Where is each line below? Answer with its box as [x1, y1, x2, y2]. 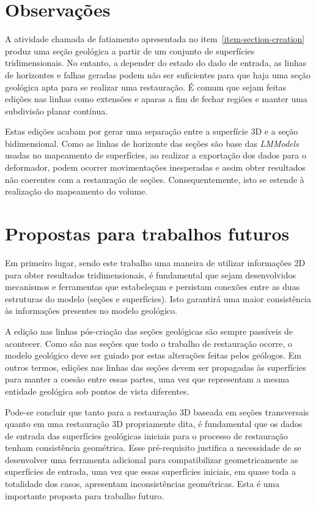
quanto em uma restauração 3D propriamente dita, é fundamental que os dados [5, 417, 303, 430]
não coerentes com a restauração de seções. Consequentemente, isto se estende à [5, 173, 304, 185]
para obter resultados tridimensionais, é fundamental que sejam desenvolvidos [5, 268, 296, 281]
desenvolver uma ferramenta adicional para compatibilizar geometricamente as [5, 453, 298, 466]
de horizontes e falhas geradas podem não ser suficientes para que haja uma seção [5, 68, 310, 81]
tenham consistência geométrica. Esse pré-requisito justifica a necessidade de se [5, 441, 301, 454]
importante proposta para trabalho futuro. [5, 489, 164, 502]
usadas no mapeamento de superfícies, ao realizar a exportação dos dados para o [5, 149, 306, 162]
